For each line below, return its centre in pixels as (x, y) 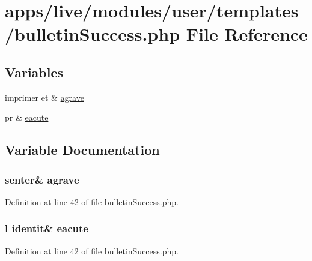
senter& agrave (42, 179)
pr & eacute (27, 117)
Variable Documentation (82, 150)
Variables (34, 72)
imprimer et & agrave (44, 97)
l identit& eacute (47, 228)
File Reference (247, 34)
